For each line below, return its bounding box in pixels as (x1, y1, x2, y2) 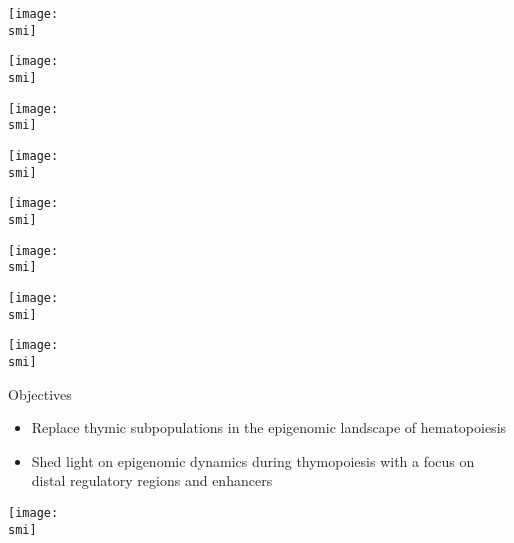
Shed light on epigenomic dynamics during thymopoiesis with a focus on (31, 450, 475, 471)
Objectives (8, 383, 72, 404)
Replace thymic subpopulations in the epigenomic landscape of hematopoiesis (31, 417, 507, 438)
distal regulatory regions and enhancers (31, 470, 273, 491)
